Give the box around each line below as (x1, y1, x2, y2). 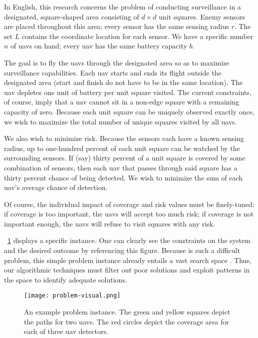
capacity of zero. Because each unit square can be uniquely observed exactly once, (4, 106, 255, 116)
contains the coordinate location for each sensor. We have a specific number (22, 30, 254, 41)
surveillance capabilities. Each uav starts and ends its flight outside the (4, 67, 222, 77)
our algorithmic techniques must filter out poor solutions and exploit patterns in (4, 264, 250, 275)
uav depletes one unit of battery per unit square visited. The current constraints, (4, 86, 252, 97)
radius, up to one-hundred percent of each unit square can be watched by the (4, 142, 240, 153)
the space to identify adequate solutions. (4, 274, 127, 284)
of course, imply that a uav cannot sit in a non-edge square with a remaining (4, 96, 240, 107)
